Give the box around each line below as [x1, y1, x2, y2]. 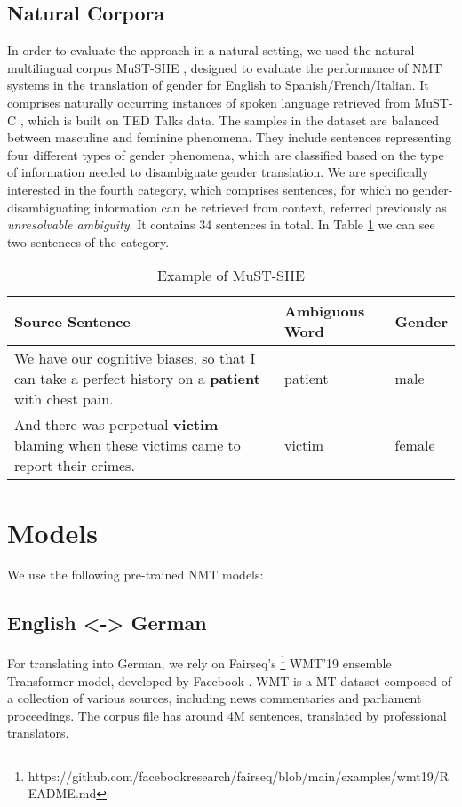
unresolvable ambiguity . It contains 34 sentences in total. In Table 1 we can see [7, 215, 435, 234]
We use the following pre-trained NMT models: [7, 565, 264, 584]
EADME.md [28, 784, 97, 803]
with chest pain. [14, 388, 114, 410]
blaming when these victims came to [14, 435, 241, 456]
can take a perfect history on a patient [14, 368, 260, 389]
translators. [7, 723, 69, 742]
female [394, 435, 435, 456]
